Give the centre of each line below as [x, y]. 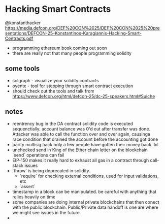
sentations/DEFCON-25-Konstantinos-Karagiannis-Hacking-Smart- [73, 33]
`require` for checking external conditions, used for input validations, [89, 176]
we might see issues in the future [46, 212]
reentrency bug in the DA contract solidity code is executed [72, 124]
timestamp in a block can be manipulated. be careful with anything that [84, 192]
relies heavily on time [34, 197]
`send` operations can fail [38, 155]
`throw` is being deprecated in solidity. [51, 170]
